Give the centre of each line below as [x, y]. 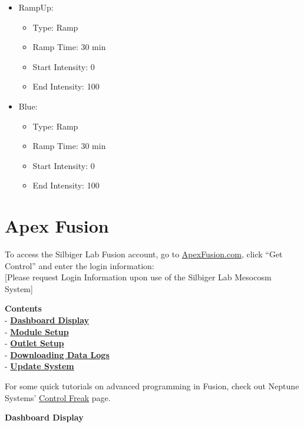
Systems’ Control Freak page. [58, 397]
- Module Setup [37, 331]
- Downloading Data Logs [57, 354]
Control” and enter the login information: [80, 265]
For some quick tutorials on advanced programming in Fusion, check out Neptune [152, 386]
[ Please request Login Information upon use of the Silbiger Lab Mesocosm [138, 277]
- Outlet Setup [34, 343]
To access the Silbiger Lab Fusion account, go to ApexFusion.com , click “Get [144, 254]
